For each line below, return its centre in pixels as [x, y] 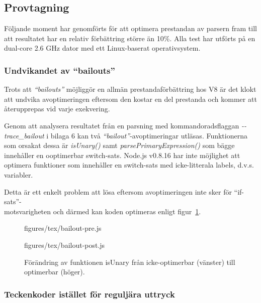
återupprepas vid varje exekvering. [57, 109]
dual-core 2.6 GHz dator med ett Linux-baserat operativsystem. [102, 48]
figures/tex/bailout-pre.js [63, 228]
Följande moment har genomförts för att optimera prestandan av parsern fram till [130, 28]
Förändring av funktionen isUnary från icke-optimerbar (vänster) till [130, 262]
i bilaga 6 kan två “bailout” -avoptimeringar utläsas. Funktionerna [147, 135]
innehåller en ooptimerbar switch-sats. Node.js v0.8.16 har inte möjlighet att [122, 155]
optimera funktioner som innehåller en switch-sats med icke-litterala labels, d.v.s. [129, 165]
